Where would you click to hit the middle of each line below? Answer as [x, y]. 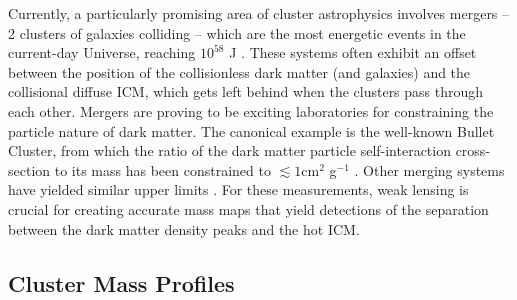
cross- [473, 150]
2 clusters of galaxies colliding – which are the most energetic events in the [237, 32]
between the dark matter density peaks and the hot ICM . [184, 228]
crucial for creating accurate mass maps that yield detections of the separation [248, 208]
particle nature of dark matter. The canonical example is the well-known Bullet [251, 130]
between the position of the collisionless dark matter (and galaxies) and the [239, 71]
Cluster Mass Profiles [121, 282]
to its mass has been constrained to [162, 169]
